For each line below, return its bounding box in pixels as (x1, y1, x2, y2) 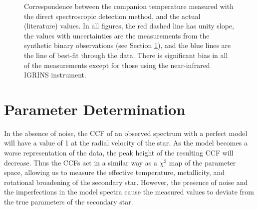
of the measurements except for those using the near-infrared (24, 59, 210, 70)
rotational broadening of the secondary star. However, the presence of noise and (4, 176, 248, 187)
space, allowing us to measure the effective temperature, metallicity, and (4, 167, 225, 177)
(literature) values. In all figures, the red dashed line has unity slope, (24, 20, 234, 31)
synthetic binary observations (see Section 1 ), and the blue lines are (24, 40, 231, 50)
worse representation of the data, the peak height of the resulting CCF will (4, 147, 234, 158)
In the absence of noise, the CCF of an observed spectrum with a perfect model (4, 127, 248, 138)
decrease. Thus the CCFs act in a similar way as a (4, 157, 158, 167)
